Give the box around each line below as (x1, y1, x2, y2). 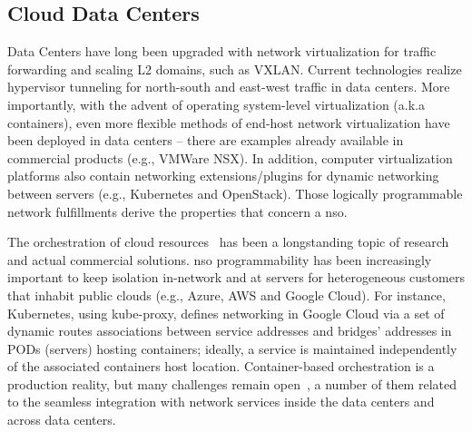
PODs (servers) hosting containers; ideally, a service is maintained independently (7, 339, 457, 358)
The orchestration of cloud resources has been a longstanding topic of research (7, 232, 449, 251)
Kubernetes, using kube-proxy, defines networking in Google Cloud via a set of (7, 303, 445, 322)
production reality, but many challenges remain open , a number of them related (7, 374, 457, 393)
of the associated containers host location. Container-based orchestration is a (7, 357, 435, 376)
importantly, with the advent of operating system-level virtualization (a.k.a (7, 94, 425, 113)
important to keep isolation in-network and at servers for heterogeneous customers (7, 268, 465, 287)
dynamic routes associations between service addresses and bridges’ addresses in (7, 321, 452, 340)
